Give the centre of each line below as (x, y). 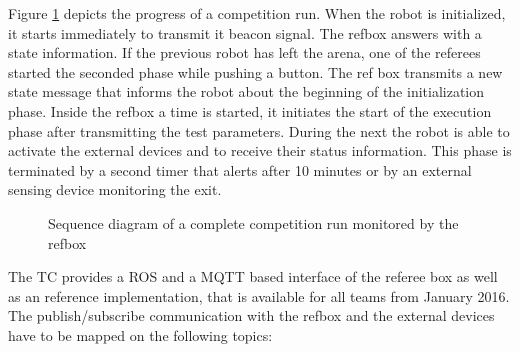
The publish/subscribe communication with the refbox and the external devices (251, 315)
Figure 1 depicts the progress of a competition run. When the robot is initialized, (257, 13)
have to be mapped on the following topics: (140, 334)
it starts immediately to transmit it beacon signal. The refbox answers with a (245, 32)
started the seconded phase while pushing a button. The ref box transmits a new (255, 71)
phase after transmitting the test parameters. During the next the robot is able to (259, 130)
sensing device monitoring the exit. (115, 189)
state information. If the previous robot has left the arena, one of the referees (244, 52)
